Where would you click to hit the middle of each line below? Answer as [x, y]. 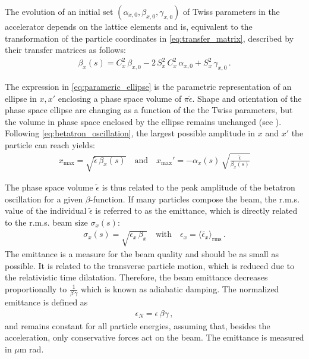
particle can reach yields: [50, 145]
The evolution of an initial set [59, 11]
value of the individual [46, 210]
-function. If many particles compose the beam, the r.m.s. [195, 199]
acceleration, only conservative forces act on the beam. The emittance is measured [154, 337]
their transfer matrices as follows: [65, 50]
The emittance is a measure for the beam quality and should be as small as [142, 254]
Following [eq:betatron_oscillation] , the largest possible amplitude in [130, 133]
